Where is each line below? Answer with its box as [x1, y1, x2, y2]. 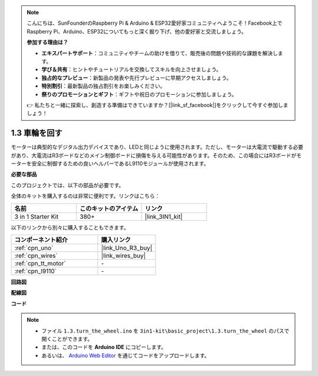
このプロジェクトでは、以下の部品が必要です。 [11, 181, 124, 188]
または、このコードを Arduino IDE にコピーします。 [41, 344, 167, 351]
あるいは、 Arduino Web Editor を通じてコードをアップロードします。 [41, 352, 210, 359]
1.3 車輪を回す [11, 128, 63, 138]
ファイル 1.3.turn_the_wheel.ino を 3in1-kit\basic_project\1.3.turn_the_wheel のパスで [41, 327, 290, 334]
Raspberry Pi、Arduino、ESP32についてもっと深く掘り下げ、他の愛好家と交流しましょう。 [26, 28, 247, 35]
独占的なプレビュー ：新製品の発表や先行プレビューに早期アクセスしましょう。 [41, 74, 232, 81]
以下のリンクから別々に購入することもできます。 [11, 224, 130, 231]
